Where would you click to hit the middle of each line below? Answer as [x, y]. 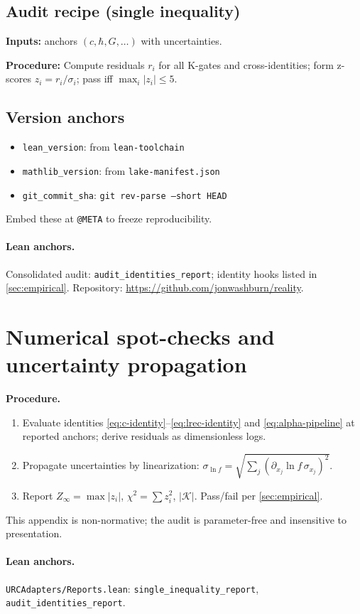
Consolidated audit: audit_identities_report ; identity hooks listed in [162, 273]
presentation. [34, 533]
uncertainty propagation [126, 364]
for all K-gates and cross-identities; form [246, 64]
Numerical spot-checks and [140, 336]
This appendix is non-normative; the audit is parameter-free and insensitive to [176, 519]
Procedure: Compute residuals [75, 64]
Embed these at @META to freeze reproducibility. [109, 219]
